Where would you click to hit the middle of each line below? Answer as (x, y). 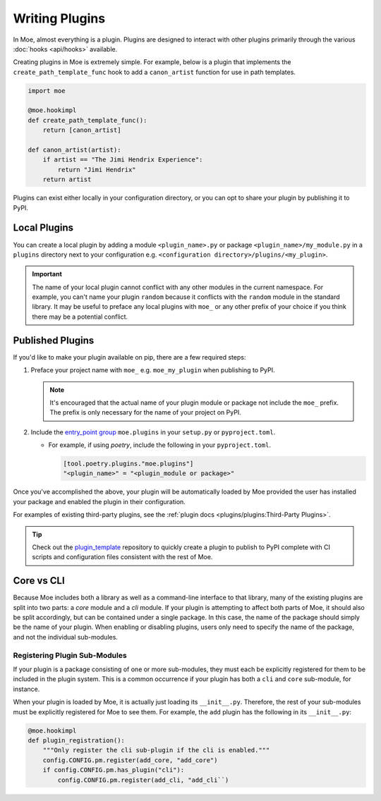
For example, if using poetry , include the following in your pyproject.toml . (160, 445)
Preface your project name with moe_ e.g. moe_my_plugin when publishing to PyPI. (153, 370)
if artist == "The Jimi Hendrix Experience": (123, 160)
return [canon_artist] (82, 130)
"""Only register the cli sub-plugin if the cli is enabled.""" (156, 750)
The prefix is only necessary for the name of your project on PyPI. (145, 412)
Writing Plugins (59, 18)
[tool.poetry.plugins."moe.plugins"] (128, 464)
